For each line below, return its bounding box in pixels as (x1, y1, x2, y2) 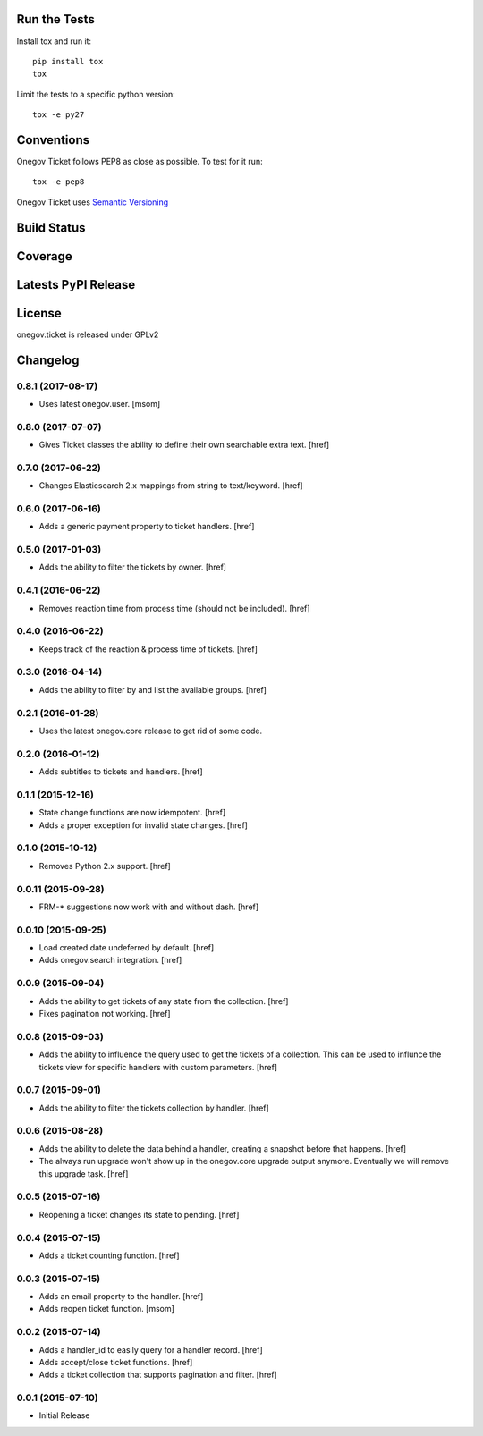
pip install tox (32, 56, 104, 66)
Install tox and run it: (16, 36, 92, 46)
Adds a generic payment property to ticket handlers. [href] (38, 521, 255, 532)
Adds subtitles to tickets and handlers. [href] (38, 766, 203, 777)
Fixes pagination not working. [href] (38, 1009, 171, 1019)
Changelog (16, 352, 80, 367)
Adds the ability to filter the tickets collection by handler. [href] (38, 1102, 270, 1113)
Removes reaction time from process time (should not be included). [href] (38, 603, 310, 613)
